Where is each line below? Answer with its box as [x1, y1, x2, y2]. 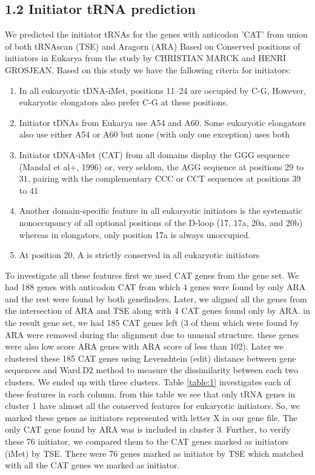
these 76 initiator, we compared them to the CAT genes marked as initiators [5, 435, 289, 448]
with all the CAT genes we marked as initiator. [5, 459, 180, 471]
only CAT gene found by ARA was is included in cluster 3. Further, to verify [5, 423, 291, 436]
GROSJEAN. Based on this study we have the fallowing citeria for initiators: [5, 63, 291, 76]
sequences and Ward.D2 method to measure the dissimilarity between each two [5, 364, 299, 376]
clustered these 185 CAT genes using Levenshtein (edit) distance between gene [5, 351, 296, 364]
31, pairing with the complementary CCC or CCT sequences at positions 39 [19, 172, 301, 185]
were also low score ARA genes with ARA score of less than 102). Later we [5, 340, 283, 353]
